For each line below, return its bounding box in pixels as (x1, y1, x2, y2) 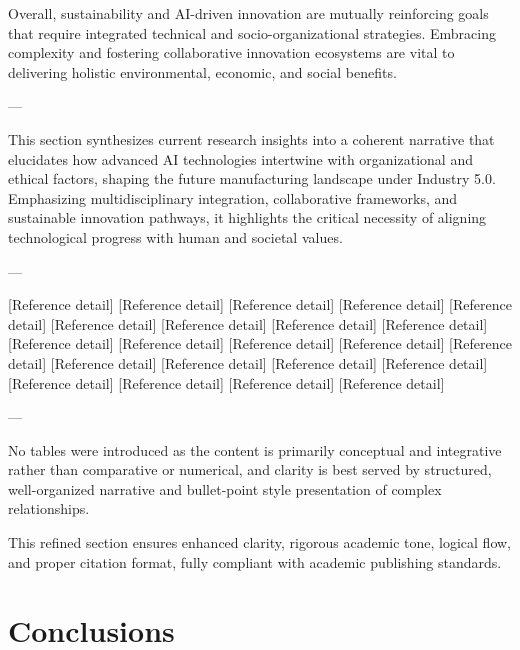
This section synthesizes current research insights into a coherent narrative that (8, 128, 495, 149)
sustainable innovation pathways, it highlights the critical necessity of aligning (8, 207, 487, 228)
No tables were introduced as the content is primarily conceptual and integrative (8, 439, 502, 460)
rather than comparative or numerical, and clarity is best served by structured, (8, 459, 492, 480)
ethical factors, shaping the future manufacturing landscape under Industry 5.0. (8, 168, 496, 189)
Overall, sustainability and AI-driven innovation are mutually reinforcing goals (8, 3, 489, 23)
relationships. (8, 498, 90, 519)
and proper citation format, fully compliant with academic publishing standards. (8, 551, 502, 572)
